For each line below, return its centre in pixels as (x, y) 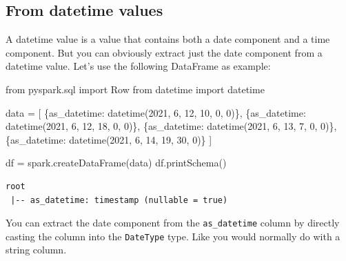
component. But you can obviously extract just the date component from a (164, 52)
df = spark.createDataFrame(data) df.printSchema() (116, 163)
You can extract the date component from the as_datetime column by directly (173, 223)
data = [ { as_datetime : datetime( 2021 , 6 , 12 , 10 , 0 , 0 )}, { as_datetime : (156, 112)
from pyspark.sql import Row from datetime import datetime (135, 89)
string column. (36, 250)
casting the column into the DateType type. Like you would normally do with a (173, 236)
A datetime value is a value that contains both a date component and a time (168, 39)
